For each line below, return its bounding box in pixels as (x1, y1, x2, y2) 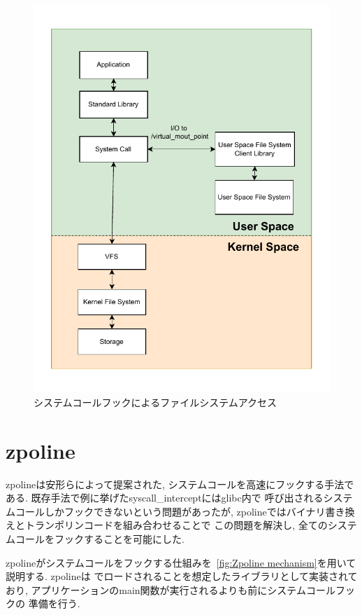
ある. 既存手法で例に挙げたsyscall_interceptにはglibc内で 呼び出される (6, 490, 324, 505)
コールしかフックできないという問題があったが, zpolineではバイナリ (15, 504, 326, 518)
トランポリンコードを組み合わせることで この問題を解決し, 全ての (24, 518, 328, 532)
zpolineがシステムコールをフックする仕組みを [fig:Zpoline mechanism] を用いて (6, 555, 356, 569)
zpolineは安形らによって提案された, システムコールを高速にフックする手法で (6, 476, 354, 491)
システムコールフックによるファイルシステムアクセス (34, 394, 277, 409)
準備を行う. (28, 596, 80, 611)
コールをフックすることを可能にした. (15, 531, 184, 546)
